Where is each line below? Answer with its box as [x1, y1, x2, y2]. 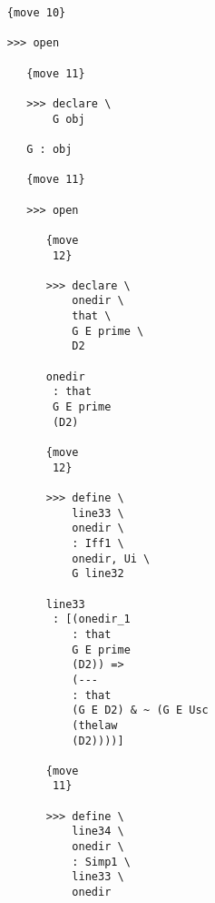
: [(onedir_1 [52, 613, 131, 626]
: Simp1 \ [72, 855, 131, 868]
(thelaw [72, 718, 118, 732]
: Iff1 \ [72, 536, 124, 550]
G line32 [72, 567, 124, 581]
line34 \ [72, 825, 124, 838]
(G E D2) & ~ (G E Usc [72, 704, 209, 717]
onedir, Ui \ [72, 552, 151, 565]
